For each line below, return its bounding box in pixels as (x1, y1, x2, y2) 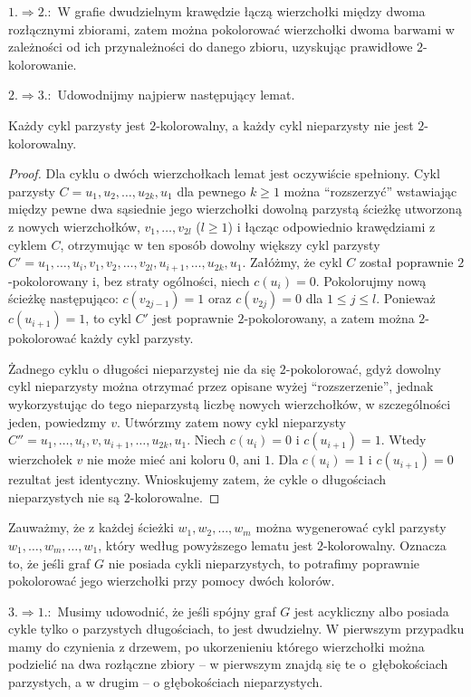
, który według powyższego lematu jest (98, 535, 313, 554)
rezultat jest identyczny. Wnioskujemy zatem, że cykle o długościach (8, 470, 387, 489)
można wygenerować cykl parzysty (255, 518, 447, 537)
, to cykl (85, 309, 131, 328)
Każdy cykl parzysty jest (8, 115, 146, 134)
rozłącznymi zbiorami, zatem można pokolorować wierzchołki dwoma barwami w (8, 19, 455, 38)
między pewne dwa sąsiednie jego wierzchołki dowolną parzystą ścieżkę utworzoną (8, 199, 462, 218)
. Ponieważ (376, 289, 436, 308)
